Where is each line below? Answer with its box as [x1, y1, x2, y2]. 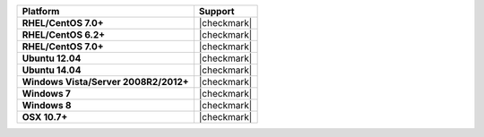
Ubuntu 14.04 [22, 64, 82, 76]
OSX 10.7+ [22, 111, 68, 123]
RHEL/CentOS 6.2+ [22, 29, 106, 40]
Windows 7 [22, 88, 71, 99]
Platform [22, 5, 60, 17]
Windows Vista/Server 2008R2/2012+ [22, 76, 189, 88]
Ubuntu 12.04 [22, 52, 82, 64]
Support [198, 5, 235, 17]
